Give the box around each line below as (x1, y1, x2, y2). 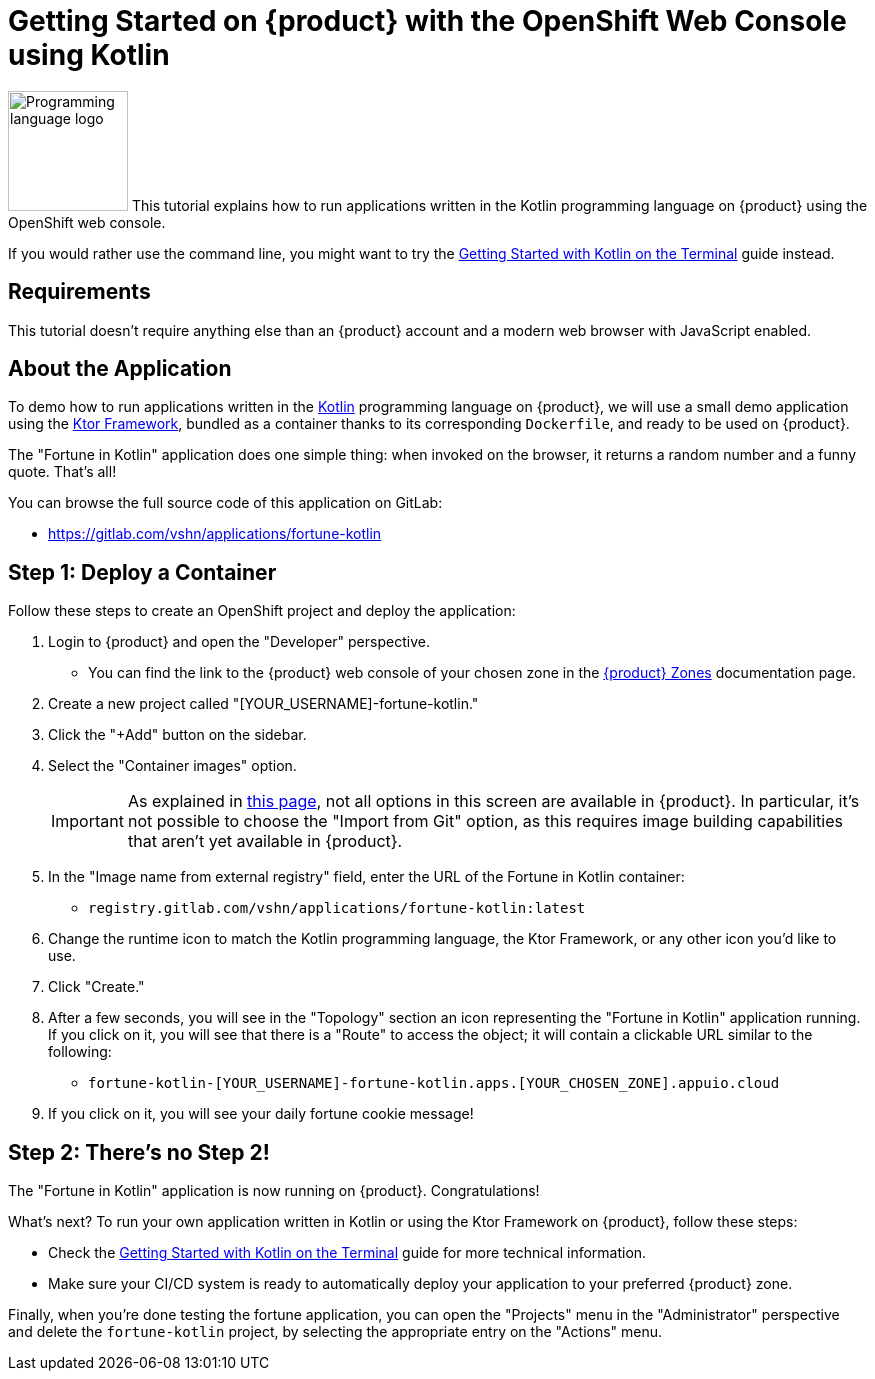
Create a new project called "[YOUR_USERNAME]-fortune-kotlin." (48, 695, 479, 713)
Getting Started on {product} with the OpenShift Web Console (8, 4, 847, 38)
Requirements (8, 279, 151, 305)
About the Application (8, 356, 232, 382)
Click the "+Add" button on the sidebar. (48, 726, 307, 744)
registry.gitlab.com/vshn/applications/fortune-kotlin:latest (88, 900, 586, 917)
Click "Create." (48, 978, 145, 996)
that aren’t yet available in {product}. (127, 831, 403, 852)
